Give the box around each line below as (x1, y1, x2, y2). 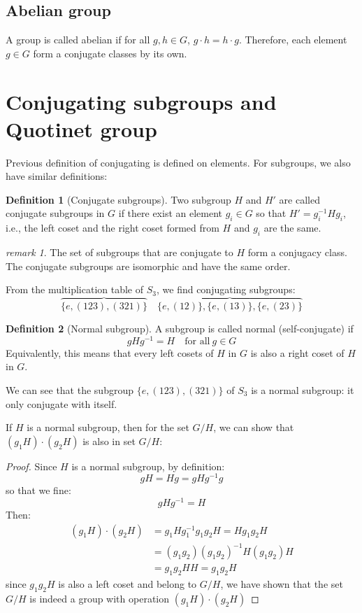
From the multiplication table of (6, 282, 144, 297)
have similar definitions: (6, 169, 108, 183)
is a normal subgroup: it (251, 382, 354, 397)
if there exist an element (118, 206, 222, 220)
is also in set (82, 433, 136, 448)
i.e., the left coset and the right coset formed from (6, 220, 219, 235)
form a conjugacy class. (247, 245, 347, 260)
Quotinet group (6, 114, 157, 143)
